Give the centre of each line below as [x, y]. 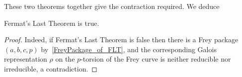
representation [26, 59]
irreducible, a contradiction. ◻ [51, 68]
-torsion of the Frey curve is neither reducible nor [156, 59]
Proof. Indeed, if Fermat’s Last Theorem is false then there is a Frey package [121, 39]
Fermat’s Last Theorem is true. [52, 23]
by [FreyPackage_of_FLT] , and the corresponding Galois [129, 49]
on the [65, 59]
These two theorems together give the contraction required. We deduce [112, 6]
